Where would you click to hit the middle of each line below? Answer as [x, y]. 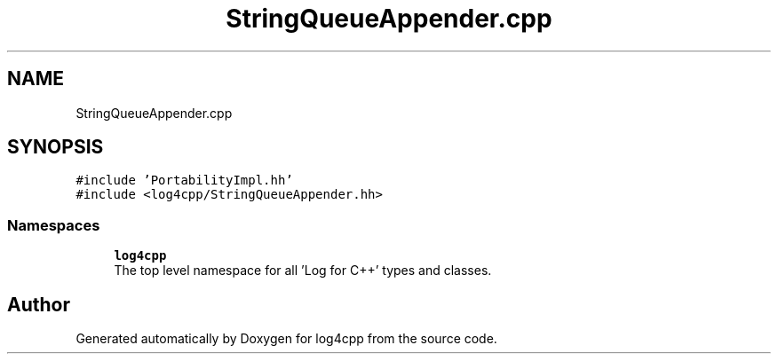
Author [39, 304]
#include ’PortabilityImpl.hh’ [184, 180]
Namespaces [54, 225]
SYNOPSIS [56, 147]
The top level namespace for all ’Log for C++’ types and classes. [303, 271]
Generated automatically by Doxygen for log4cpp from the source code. [286, 339]
